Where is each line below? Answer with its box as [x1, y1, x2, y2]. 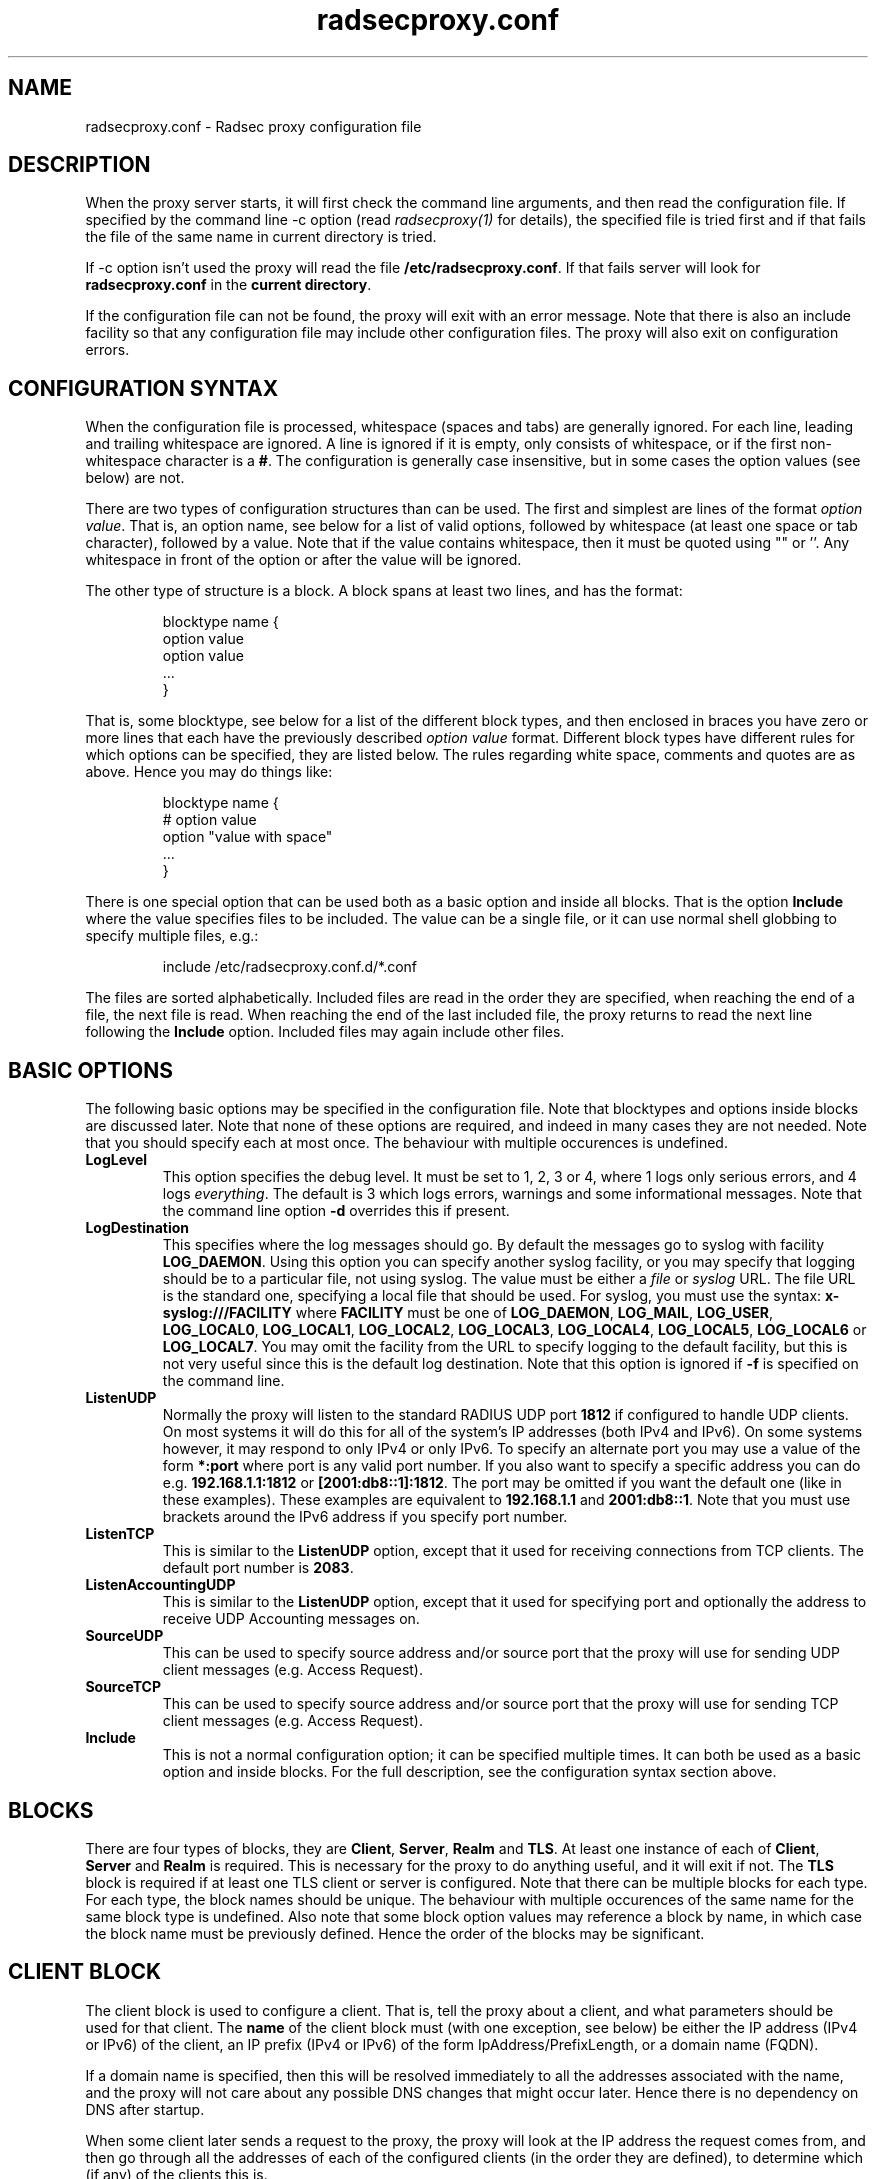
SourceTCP [85, 1678, 162, 1696]
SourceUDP [85, 1627, 164, 1645]
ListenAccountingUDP [85, 1576, 236, 1594]
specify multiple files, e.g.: [85, 927, 259, 945]
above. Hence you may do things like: [85, 763, 333, 781]
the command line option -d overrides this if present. [162, 1202, 510, 1220]
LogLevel [85, 1151, 148, 1169]
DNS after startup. [85, 2100, 205, 2118]
